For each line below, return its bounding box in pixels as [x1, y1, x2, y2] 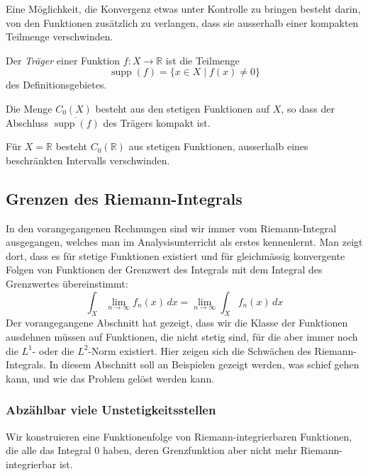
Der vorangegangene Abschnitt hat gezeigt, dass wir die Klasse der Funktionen [6, 315, 348, 330]
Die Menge [6, 101, 52, 115]
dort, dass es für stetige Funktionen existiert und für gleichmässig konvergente [6, 248, 345, 263]
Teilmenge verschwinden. [6, 29, 113, 44]
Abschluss [6, 115, 49, 130]
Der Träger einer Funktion [6, 52, 121, 67]
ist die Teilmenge [165, 52, 240, 67]
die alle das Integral [6, 443, 91, 458]
